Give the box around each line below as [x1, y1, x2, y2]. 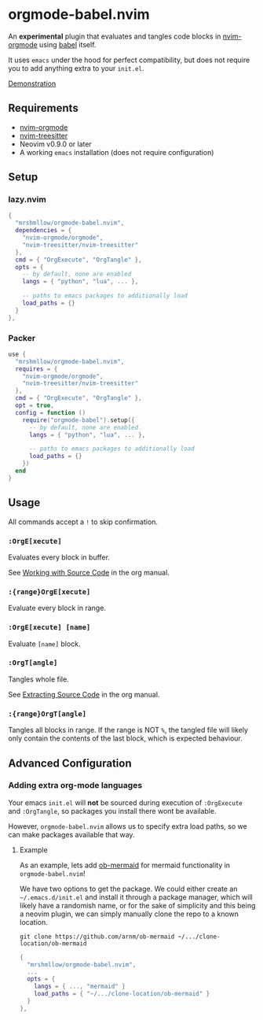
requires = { [15, 364, 58, 373]
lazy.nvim [8, 194, 47, 205]
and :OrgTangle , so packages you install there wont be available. [8, 806, 217, 815]
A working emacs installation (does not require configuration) [19, 147, 214, 157]
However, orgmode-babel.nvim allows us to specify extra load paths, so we [8, 821, 247, 831]
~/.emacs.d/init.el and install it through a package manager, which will [19, 892, 253, 902]
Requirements [8, 102, 79, 115]
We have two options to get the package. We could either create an [19, 884, 238, 893]
